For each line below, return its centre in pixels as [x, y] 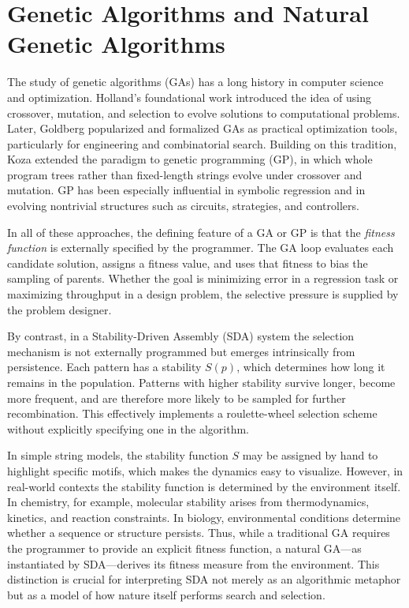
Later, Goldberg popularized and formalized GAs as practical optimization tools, [203, 128]
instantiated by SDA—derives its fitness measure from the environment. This [193, 563]
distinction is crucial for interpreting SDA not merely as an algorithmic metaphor [204, 579]
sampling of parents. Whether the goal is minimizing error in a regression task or [203, 278]
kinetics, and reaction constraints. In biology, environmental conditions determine [204, 517]
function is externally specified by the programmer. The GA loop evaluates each [201, 248]
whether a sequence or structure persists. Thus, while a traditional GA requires [199, 533]
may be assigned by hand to [310, 455]
